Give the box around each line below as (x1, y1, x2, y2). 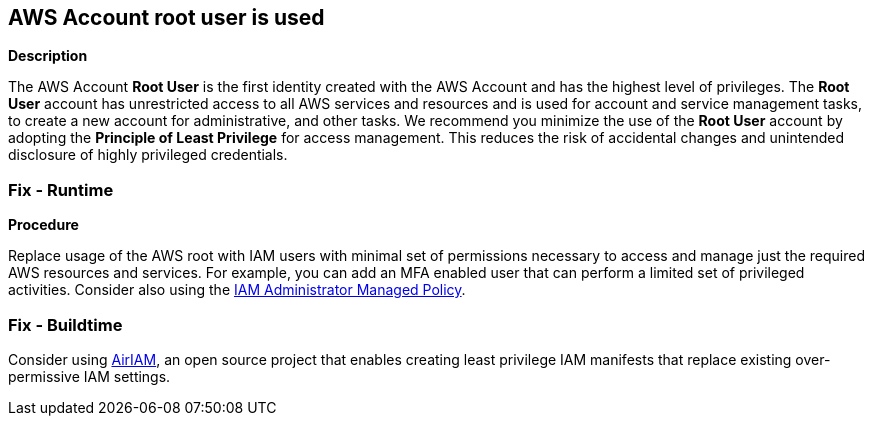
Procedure (8, 216, 79, 234)
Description (8, 47, 88, 65)
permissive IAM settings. (8, 367, 171, 385)
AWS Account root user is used (8, 5, 325, 30)
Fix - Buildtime (8, 314, 123, 335)
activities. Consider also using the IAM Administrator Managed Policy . (8, 281, 466, 299)
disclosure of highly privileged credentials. (8, 146, 288, 164)
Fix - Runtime (8, 179, 114, 200)
